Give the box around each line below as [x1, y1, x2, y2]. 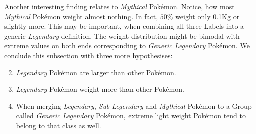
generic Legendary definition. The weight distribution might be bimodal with [4, 30, 240, 41]
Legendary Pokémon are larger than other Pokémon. [16, 67, 176, 77]
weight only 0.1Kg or [175, 11, 240, 21]
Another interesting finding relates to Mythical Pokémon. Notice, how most [4, 1, 235, 11]
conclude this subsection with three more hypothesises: [4, 50, 173, 60]
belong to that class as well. [16, 120, 101, 130]
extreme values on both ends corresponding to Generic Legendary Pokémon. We [4, 40, 250, 51]
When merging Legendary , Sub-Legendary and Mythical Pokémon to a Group [16, 100, 252, 111]
